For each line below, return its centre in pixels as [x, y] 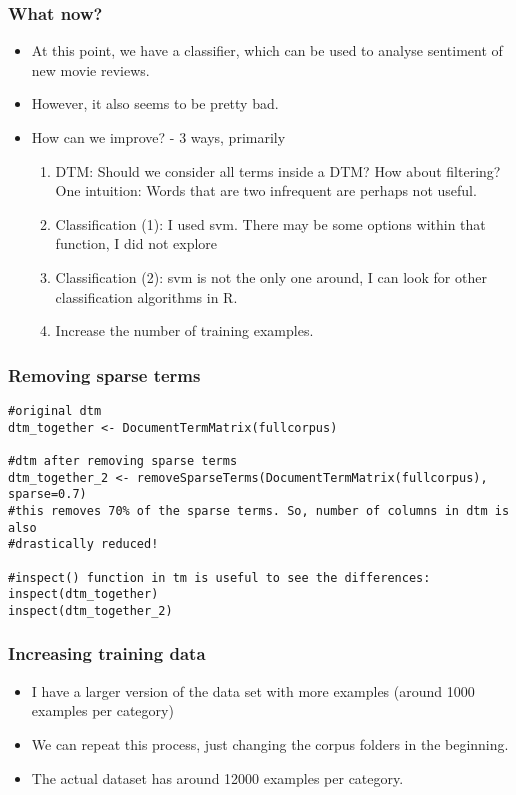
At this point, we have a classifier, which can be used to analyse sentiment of [267, 50]
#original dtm [55, 410]
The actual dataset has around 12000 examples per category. [217, 777]
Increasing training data [107, 653]
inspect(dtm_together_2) [90, 610]
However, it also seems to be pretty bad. [155, 103]
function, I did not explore [136, 243]
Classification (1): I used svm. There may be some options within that [270, 223]
